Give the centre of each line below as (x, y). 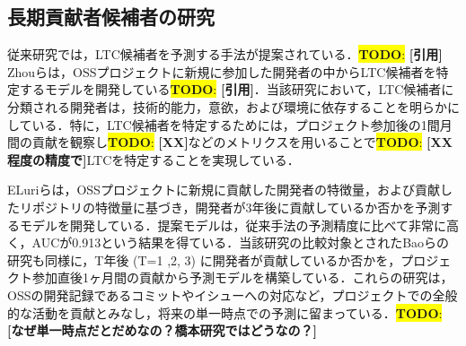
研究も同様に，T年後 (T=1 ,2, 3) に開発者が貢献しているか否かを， (204, 259)
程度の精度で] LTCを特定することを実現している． (154, 159)
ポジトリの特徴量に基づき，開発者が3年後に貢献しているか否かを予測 (236, 207)
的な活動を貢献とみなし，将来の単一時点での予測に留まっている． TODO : (225, 312)
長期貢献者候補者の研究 (111, 17)
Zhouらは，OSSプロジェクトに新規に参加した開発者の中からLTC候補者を (222, 71)
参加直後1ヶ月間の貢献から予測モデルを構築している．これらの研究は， (242, 277)
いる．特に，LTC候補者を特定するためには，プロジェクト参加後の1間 (236, 124)
